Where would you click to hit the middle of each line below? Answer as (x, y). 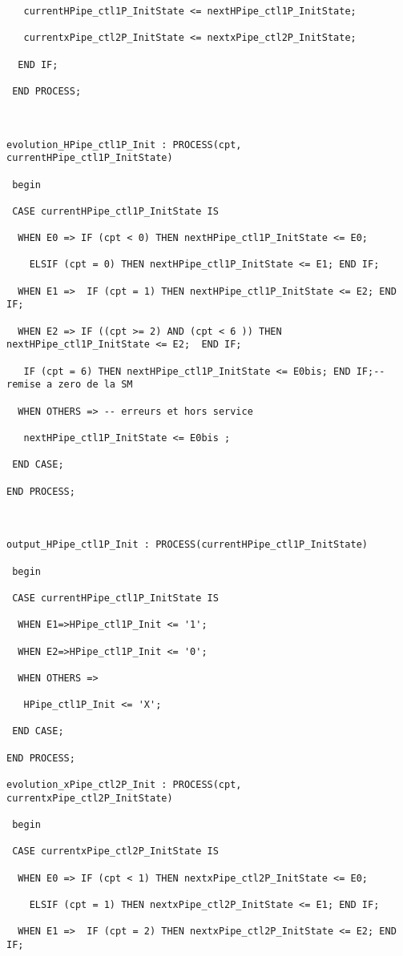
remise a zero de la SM (70, 385)
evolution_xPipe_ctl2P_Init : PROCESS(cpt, (124, 785)
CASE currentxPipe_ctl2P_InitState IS (115, 852)
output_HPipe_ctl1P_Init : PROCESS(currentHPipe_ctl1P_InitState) (187, 545)
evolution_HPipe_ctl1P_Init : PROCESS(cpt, (124, 145)
